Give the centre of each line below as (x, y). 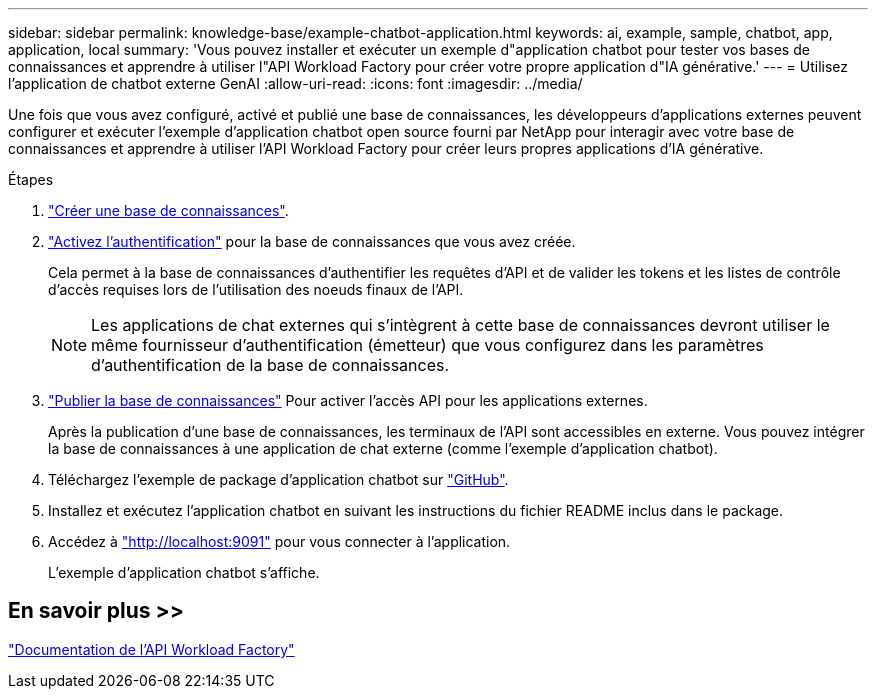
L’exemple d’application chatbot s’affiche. (184, 572)
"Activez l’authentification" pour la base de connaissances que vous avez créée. (312, 241)
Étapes (31, 179)
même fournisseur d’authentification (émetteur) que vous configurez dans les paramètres (427, 345)
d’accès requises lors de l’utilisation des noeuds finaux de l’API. (256, 289)
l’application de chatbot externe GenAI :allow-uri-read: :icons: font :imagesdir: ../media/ (295, 83)
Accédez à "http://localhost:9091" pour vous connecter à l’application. (279, 541)
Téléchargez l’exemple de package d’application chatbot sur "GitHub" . (278, 479)
